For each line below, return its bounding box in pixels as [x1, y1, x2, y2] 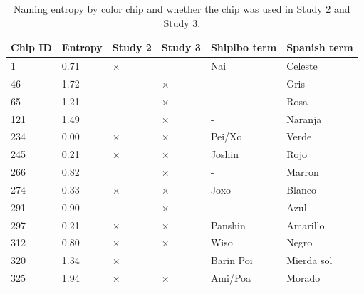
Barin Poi [210, 253, 253, 268]
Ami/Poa [210, 271, 251, 285]
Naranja [286, 111, 322, 126]
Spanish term [286, 40, 353, 55]
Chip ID [11, 40, 52, 55]
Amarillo [286, 217, 325, 232]
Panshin [210, 217, 246, 232]
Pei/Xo [210, 129, 242, 144]
